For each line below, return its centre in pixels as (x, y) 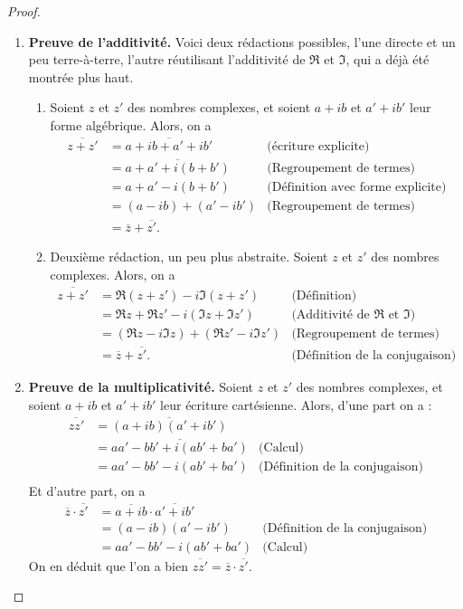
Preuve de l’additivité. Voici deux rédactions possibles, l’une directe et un (242, 41)
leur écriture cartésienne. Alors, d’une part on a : (296, 404)
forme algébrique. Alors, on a (131, 124)
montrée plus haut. (81, 76)
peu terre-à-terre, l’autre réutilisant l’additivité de (167, 59)
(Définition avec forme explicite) (357, 188)
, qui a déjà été (387, 59)
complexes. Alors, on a (113, 274)
